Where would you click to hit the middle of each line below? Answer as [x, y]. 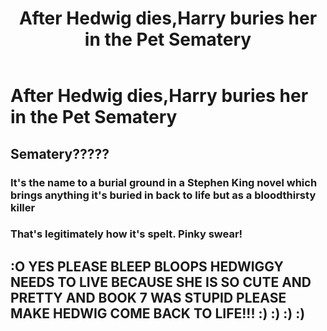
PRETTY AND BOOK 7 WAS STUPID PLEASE [148, 297]
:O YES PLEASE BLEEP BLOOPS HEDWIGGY [147, 266]
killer [23, 207]
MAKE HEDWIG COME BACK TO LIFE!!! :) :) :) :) [158, 313]
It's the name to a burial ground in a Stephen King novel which [164, 182]
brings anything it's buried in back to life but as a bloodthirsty [163, 195]
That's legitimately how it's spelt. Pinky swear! [126, 234]
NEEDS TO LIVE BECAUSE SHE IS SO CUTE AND [161, 282]
